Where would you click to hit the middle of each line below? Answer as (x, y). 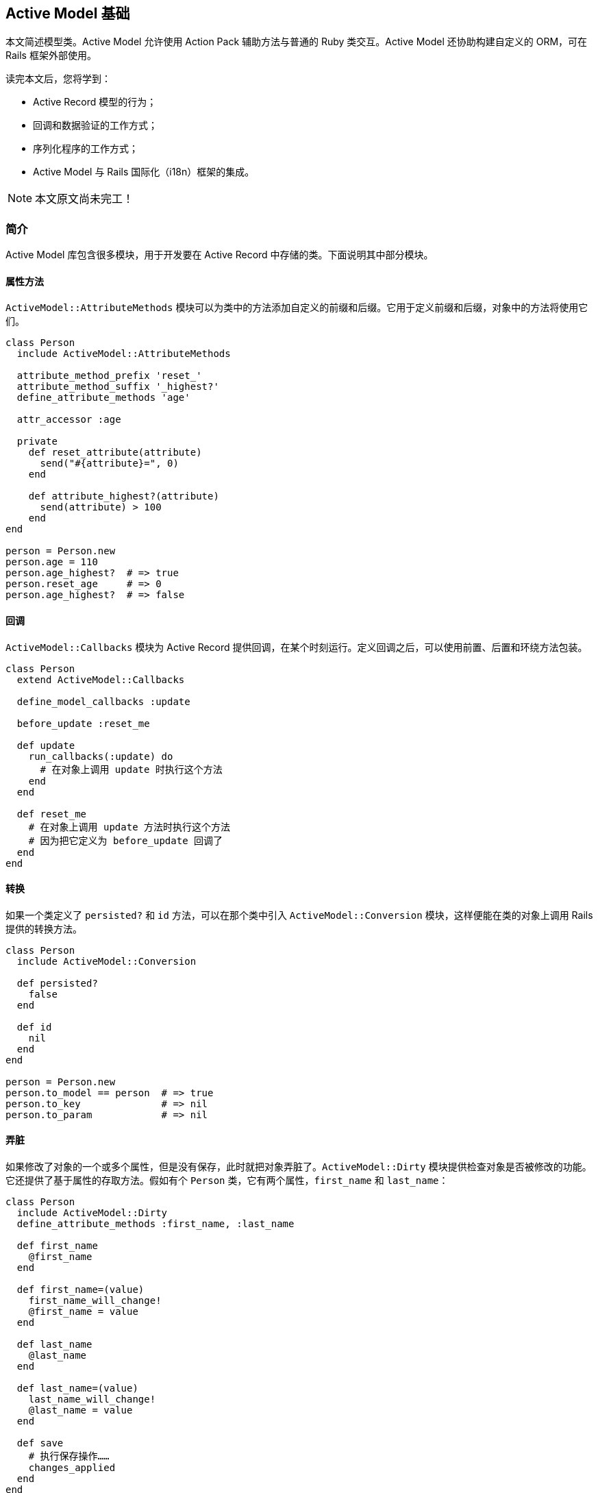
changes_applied (72, 1468)
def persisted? (57, 983)
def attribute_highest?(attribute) (124, 496)
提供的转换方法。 (44, 928)
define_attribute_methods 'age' (103, 398)
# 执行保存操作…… (69, 1456)
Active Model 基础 (68, 13)
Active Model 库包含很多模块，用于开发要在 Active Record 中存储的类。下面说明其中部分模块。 (220, 255)
